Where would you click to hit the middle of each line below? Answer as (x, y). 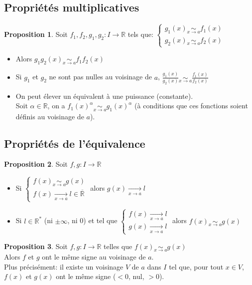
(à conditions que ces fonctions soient (191, 106)
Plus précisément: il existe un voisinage (64, 266)
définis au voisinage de (50, 116)
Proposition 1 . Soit (36, 34)
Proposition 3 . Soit (36, 246)
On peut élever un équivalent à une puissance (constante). (104, 96)
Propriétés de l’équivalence (75, 143)
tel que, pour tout (196, 266)
